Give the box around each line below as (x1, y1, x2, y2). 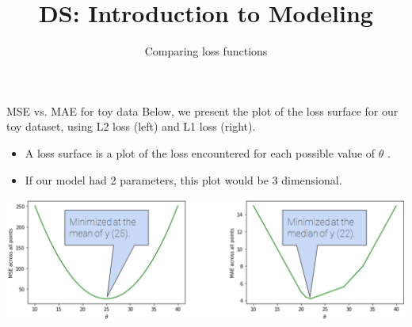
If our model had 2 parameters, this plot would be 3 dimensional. (25, 171, 342, 188)
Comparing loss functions (144, 43, 268, 59)
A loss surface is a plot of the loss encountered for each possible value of (25, 144, 376, 161)
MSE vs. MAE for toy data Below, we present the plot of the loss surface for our (6, 102, 399, 119)
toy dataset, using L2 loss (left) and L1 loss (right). (6, 118, 256, 135)
